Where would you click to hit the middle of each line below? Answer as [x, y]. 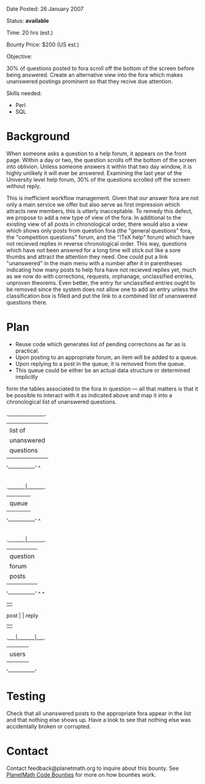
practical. [27, 351]
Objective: [19, 56]
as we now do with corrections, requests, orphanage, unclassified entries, [100, 276]
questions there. [27, 302]
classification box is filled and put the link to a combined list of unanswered [101, 296]
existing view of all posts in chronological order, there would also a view [97, 224]
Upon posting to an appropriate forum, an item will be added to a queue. [106, 357]
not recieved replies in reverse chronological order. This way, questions [97, 243]
